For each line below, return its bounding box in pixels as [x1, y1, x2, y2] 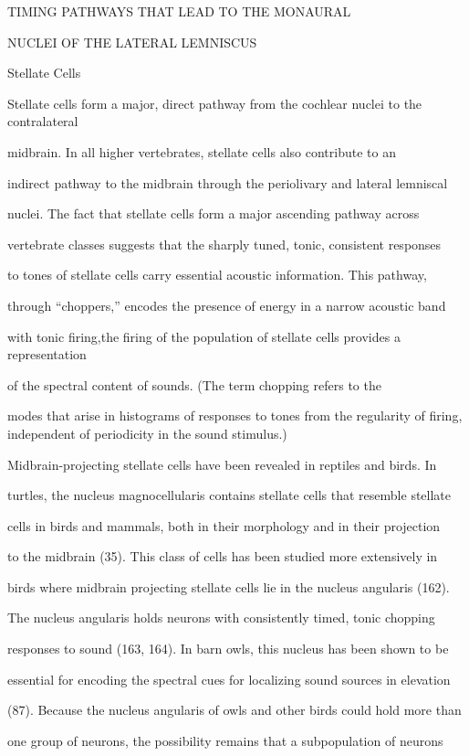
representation [7, 345, 87, 364]
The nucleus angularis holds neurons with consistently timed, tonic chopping [7, 608, 435, 627]
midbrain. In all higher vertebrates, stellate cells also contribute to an [7, 142, 396, 161]
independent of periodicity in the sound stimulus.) [7, 423, 287, 442]
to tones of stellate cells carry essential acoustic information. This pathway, [7, 265, 427, 284]
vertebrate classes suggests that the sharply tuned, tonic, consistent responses [7, 234, 442, 253]
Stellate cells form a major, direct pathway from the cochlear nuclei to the [7, 93, 422, 112]
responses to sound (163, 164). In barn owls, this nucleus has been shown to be [7, 639, 449, 658]
